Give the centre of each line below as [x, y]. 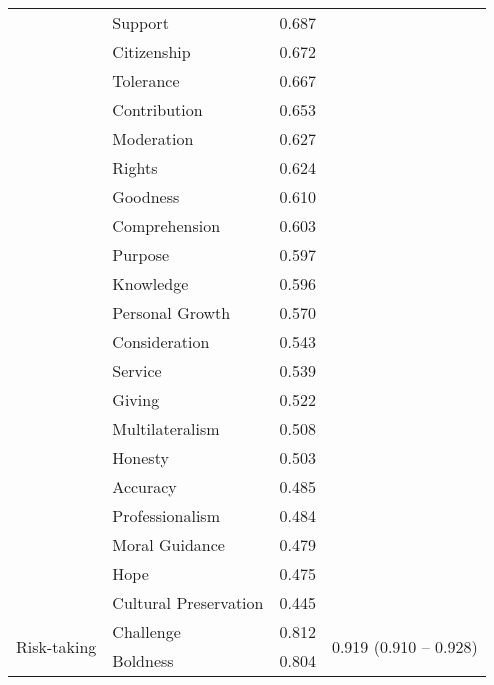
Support [140, 22]
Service [137, 370]
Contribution [157, 109]
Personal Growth [171, 312]
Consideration [161, 341]
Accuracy [144, 486]
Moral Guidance [168, 544]
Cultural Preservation [188, 602]
